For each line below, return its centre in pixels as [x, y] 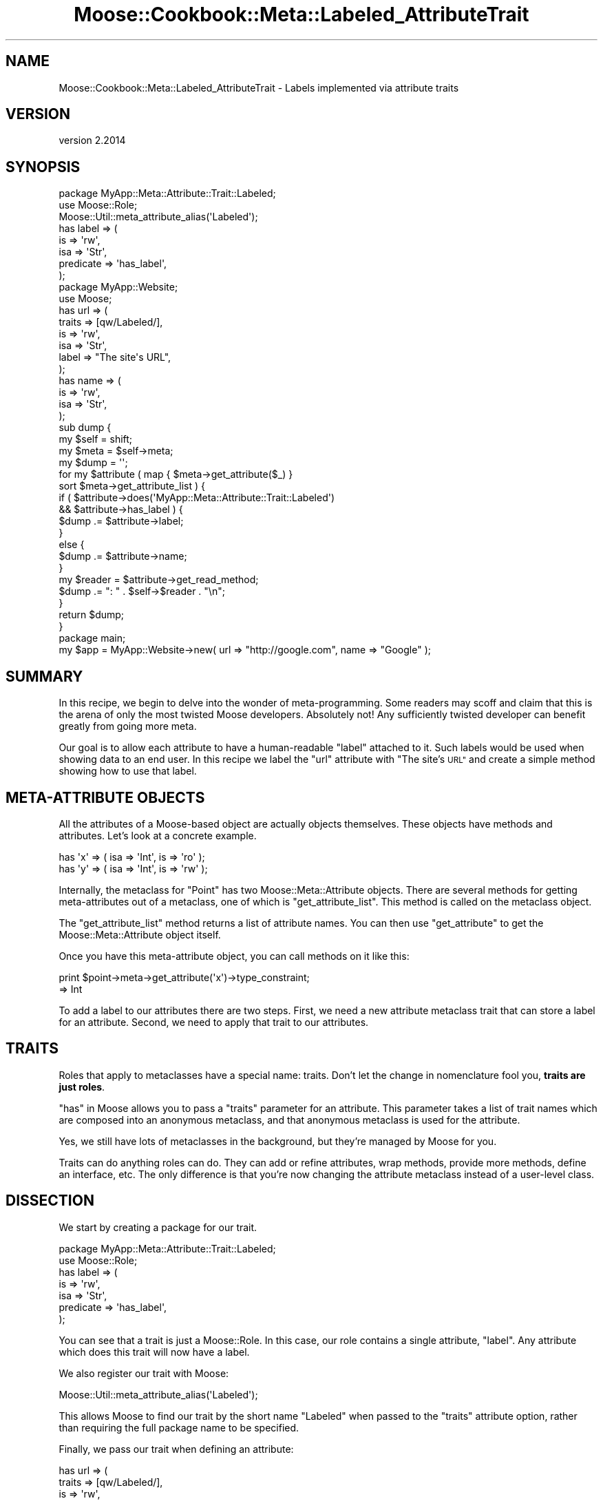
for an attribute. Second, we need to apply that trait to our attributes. [214, 1022]
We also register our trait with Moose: [144, 1373]
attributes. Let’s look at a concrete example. [158, 835]
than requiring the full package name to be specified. [179, 1427]
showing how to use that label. [128, 771]
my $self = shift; [96, 439]
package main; [92, 638]
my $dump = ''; [93, 463]
